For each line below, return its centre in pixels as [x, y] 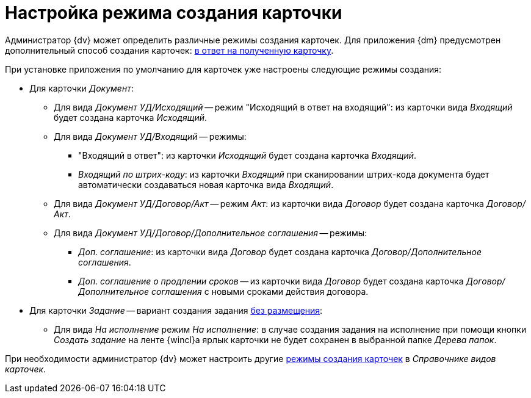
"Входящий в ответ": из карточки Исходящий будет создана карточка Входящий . [247, 155]
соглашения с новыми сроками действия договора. [260, 291]
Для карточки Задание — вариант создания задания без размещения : [176, 310]
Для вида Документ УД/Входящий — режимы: [150, 136]
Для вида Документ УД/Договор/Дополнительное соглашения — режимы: [211, 233]
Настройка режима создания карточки [174, 13]
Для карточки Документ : [81, 88]
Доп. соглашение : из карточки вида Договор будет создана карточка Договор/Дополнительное [280, 251]
